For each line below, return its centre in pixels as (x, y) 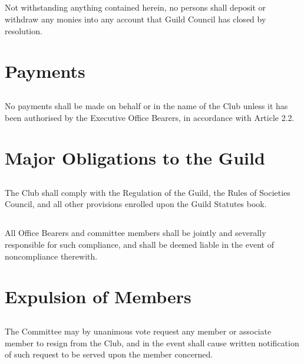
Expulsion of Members (98, 296)
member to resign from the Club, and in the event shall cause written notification (152, 342)
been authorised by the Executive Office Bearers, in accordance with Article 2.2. (150, 117)
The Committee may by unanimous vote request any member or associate (138, 331)
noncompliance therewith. (51, 256)
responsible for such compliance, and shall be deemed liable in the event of (139, 245)
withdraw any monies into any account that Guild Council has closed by (136, 19)
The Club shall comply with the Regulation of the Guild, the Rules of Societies (148, 192)
